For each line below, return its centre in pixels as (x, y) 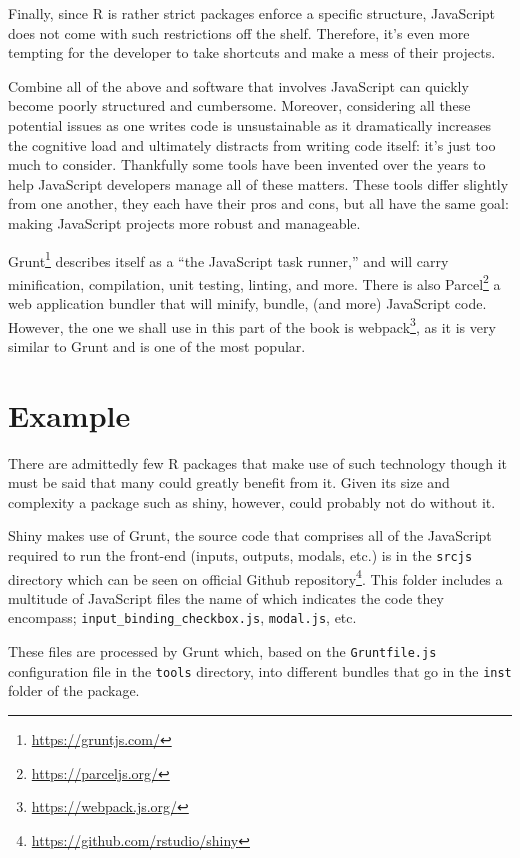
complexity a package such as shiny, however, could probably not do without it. (252, 501)
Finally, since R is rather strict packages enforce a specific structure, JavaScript (252, 13)
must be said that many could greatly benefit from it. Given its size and (229, 482)
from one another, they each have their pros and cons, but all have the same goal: (258, 203)
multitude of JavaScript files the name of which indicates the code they (226, 597)
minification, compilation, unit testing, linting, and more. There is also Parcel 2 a (254, 282)
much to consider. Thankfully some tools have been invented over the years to (247, 164)
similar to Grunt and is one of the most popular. (157, 345)
